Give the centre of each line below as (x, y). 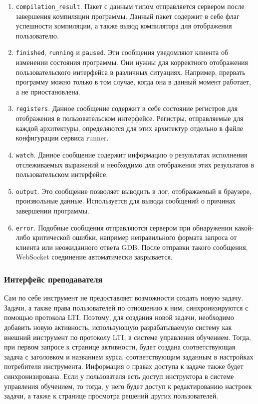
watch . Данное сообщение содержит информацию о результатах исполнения (131, 154)
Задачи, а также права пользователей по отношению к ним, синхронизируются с (126, 307)
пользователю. (37, 35)
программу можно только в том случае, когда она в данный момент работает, (133, 82)
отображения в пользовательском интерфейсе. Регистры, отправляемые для (129, 118)
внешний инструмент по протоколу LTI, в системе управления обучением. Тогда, (128, 337)
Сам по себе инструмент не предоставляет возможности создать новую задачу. (124, 298)
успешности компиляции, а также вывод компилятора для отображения (124, 26)
